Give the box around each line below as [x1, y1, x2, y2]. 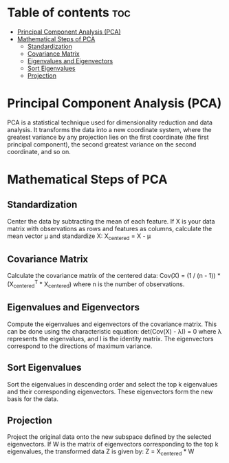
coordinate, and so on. [7, 147, 71, 155]
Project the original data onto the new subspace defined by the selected [7, 433, 212, 441]
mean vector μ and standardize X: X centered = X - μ [7, 232, 151, 241]
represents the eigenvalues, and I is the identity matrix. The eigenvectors [7, 334, 214, 343]
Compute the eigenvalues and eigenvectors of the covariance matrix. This [7, 320, 217, 328]
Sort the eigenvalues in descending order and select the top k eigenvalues [7, 380, 218, 388]
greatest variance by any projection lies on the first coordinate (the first [7, 133, 209, 141]
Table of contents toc [7, 5, 131, 21]
